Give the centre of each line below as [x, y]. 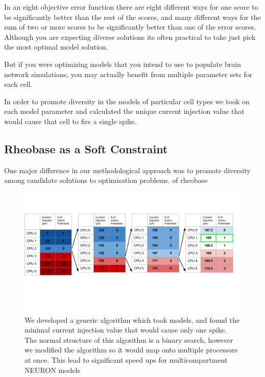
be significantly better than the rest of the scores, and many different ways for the [132, 17]
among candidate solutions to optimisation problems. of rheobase [106, 180]
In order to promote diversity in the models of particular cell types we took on [127, 101]
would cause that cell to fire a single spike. [70, 121]
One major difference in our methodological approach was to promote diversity [127, 170]
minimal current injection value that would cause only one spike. [126, 330]
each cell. [18, 84]
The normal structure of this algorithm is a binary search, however [129, 339]
